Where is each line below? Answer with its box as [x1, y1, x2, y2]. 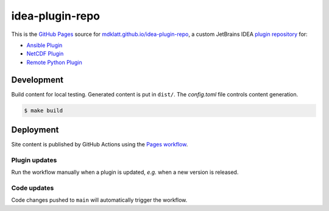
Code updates [11, 184, 54, 192]
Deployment [11, 125, 59, 135]
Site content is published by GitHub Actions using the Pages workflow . [11, 141, 188, 148]
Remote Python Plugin [26, 59, 82, 66]
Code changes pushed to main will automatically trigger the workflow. [11, 196, 188, 204]
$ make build [24, 107, 63, 114]
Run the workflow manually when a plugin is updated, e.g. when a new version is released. [11, 168, 239, 176]
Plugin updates [11, 156, 57, 164]
